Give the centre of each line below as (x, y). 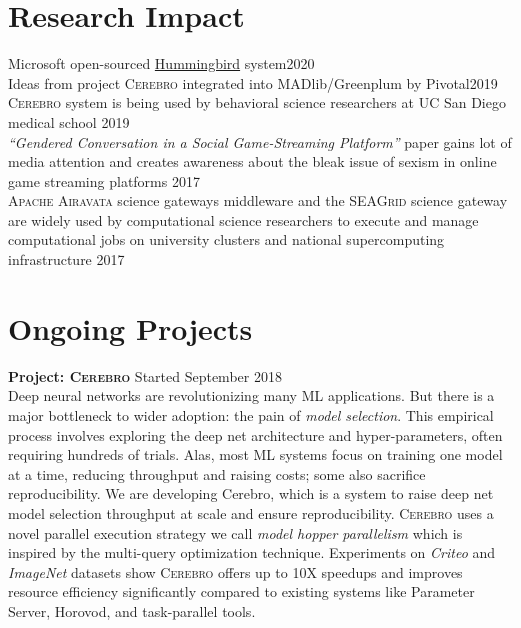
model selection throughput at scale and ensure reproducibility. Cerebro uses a (251, 512)
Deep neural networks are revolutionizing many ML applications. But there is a (251, 395)
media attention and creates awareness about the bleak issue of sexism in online (252, 161)
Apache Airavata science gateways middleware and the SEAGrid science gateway (258, 200)
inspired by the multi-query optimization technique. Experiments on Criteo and (252, 552)
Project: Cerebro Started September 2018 (145, 375)
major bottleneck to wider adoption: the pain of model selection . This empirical (251, 414)
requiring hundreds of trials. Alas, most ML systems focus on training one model (255, 454)
